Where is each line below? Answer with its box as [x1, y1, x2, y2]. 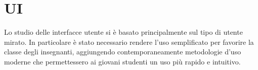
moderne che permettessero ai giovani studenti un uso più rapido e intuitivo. [4, 56, 241, 66]
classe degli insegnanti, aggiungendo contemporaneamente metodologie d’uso [4, 46, 241, 57]
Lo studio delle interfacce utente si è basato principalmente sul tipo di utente [4, 27, 243, 37]
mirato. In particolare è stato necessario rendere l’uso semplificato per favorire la [4, 36, 254, 47]
